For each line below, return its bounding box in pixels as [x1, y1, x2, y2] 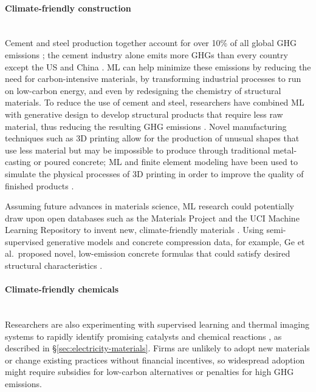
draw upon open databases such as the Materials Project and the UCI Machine [5, 211, 300, 224]
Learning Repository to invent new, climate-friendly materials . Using [5, 223, 264, 236]
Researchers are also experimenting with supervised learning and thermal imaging [5, 318, 309, 331]
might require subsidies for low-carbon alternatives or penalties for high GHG [5, 365, 294, 378]
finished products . [5, 179, 74, 192]
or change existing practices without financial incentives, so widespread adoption [5, 353, 305, 366]
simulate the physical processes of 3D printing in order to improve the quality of [5, 167, 304, 180]
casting [5, 155, 31, 168]
